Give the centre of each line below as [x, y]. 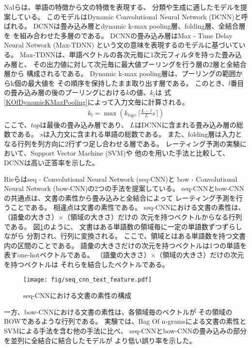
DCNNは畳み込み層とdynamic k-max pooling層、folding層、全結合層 [139, 26]
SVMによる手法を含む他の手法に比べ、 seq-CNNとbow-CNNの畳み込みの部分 [125, 330]
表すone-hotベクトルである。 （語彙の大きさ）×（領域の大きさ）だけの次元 [124, 255]
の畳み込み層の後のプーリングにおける [65, 92]
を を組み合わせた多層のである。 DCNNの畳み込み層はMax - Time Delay [118, 35]
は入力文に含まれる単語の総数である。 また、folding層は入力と [143, 134]
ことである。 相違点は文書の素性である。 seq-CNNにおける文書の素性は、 [128, 207]
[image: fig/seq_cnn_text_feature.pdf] [87, 280]
